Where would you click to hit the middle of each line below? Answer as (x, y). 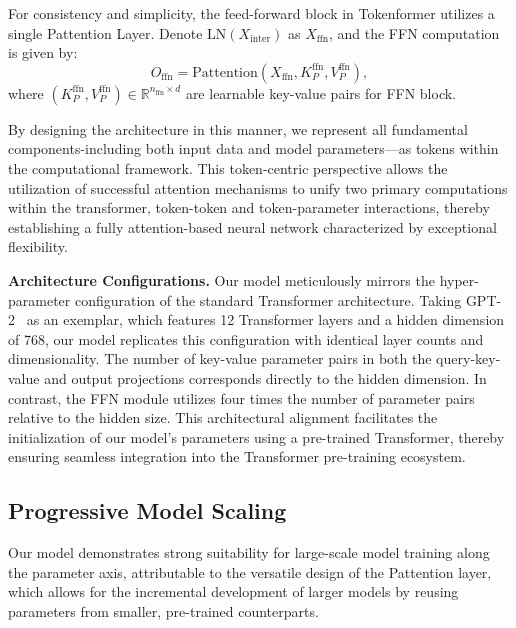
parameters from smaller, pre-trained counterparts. (163, 610)
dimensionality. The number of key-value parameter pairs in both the (220, 358)
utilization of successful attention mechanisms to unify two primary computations (258, 187)
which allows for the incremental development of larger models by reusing (233, 591)
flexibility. (38, 246)
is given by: (43, 52)
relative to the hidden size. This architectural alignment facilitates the (223, 417)
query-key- (468, 358)
